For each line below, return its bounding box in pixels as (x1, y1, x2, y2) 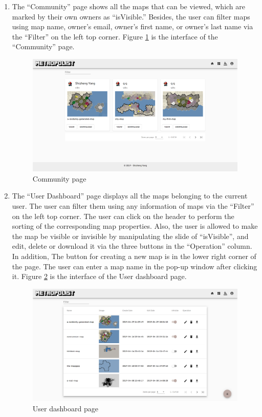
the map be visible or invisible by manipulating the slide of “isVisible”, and (12, 230, 249, 241)
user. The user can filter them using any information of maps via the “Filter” (12, 201, 254, 211)
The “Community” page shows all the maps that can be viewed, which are (12, 1, 246, 11)
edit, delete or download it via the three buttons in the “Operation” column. (12, 241, 252, 251)
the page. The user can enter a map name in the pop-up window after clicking (12, 261, 257, 271)
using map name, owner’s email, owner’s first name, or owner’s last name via (12, 21, 253, 32)
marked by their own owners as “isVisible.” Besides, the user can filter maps (12, 11, 250, 22)
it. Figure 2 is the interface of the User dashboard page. (12, 271, 187, 282)
